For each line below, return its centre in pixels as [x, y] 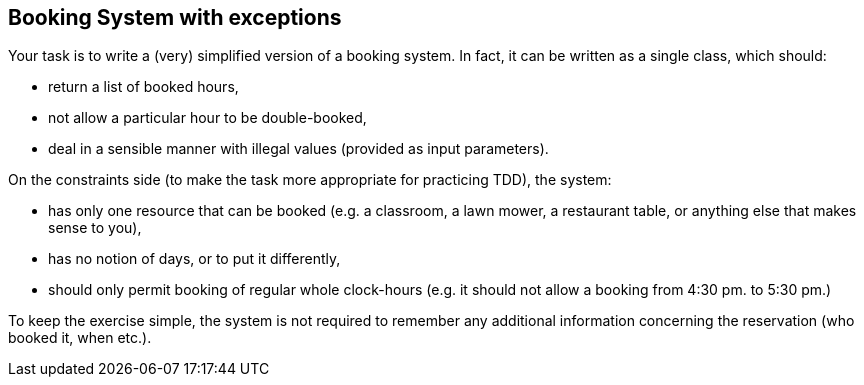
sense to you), [95, 228]
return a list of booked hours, [143, 87]
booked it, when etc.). [80, 338]
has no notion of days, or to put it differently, [194, 259]
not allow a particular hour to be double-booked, [207, 118]
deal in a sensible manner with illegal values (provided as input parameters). [298, 149]
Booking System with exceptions [175, 17]
